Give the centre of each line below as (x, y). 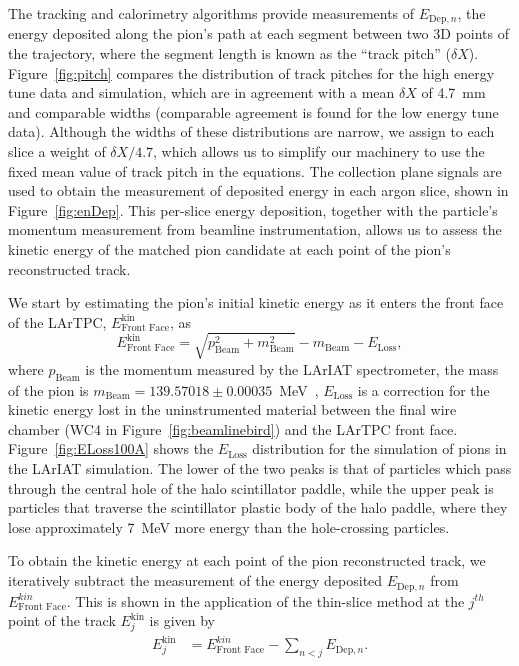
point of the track (62, 620)
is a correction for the (423, 389)
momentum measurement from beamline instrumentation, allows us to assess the (255, 229)
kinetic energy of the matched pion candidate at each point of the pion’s (229, 248)
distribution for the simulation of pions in (379, 448)
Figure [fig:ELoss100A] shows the (111, 448)
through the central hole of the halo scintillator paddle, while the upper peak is (251, 487)
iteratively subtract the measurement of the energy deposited (195, 580)
